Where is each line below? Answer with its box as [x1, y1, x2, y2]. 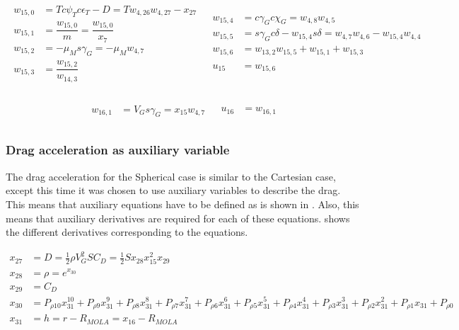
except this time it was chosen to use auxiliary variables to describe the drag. [6, 183, 341, 198]
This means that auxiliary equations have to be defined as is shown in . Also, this [6, 196, 359, 211]
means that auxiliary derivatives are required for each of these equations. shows [6, 210, 350, 225]
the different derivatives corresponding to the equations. [6, 224, 248, 239]
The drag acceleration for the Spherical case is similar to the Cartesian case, [6, 169, 336, 183]
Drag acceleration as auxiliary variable [6, 141, 230, 159]
